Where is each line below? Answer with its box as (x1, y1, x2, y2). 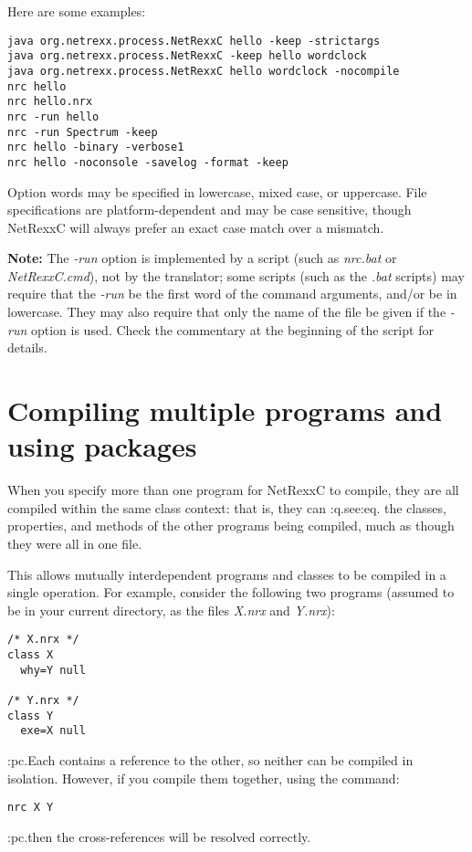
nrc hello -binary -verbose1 (7, 141, 184, 154)
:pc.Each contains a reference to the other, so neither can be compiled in (7, 750, 414, 769)
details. (7, 338, 47, 357)
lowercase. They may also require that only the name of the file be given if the (7, 302, 446, 321)
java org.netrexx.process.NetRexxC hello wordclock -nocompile (7, 64, 400, 78)
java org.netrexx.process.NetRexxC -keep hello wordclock (7, 49, 367, 63)
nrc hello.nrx (7, 95, 93, 109)
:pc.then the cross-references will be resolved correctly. (7, 826, 311, 846)
